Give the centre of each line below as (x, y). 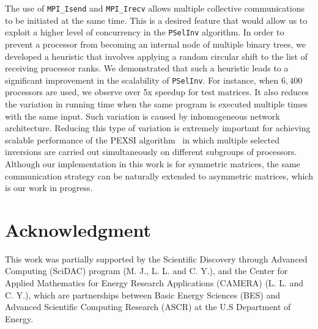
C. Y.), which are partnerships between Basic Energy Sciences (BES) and (143, 295)
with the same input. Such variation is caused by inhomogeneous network (142, 116)
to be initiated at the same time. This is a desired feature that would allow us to (156, 20)
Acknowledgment (78, 229)
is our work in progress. (49, 188)
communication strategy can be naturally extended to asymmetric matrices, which (159, 175)
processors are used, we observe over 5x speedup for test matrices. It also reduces (157, 92)
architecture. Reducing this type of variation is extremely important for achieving (158, 128)
